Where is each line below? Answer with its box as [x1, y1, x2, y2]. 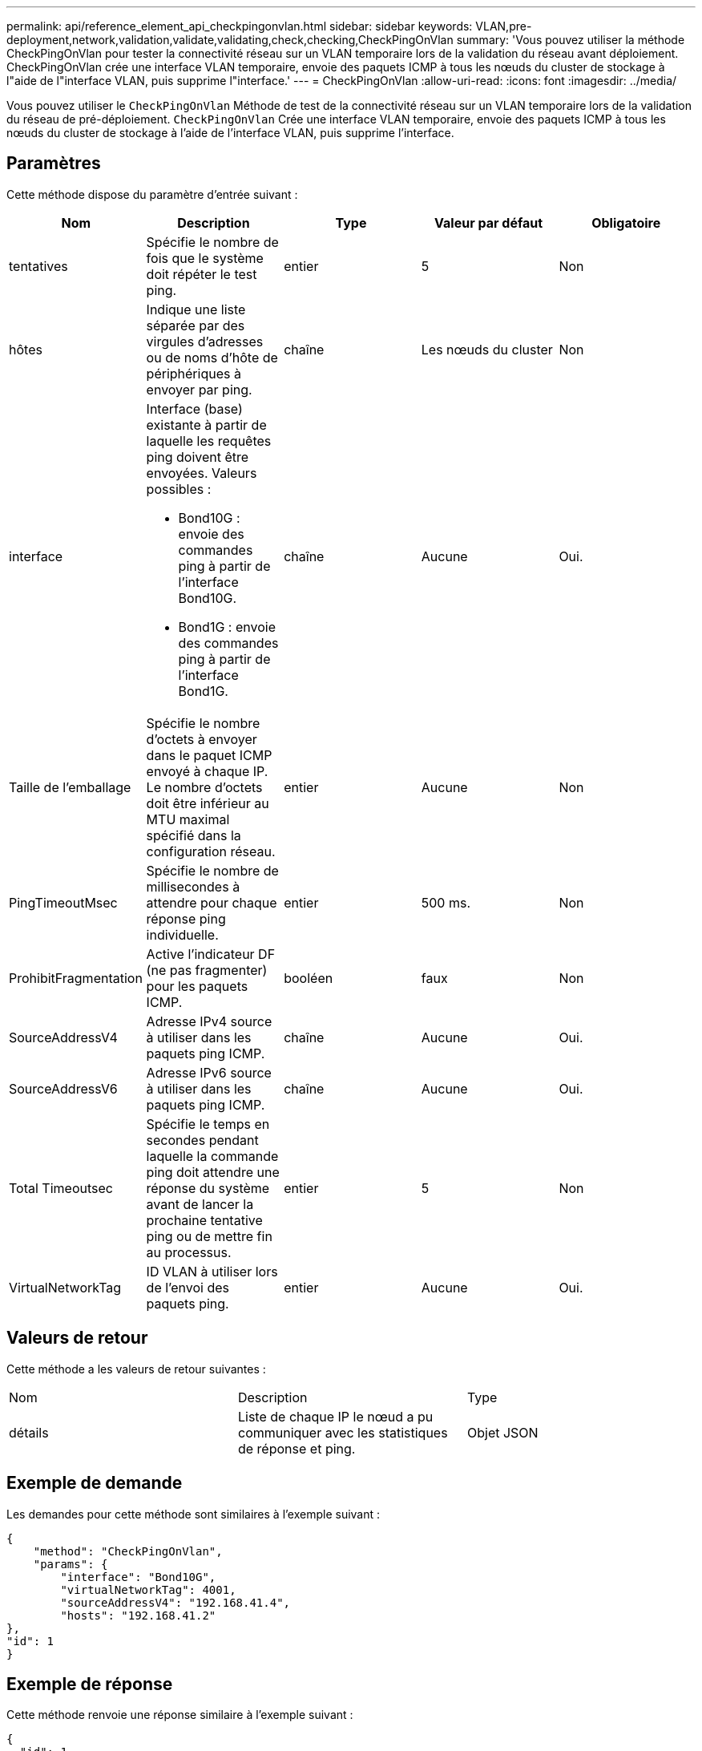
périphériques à [146, 365, 241, 382]
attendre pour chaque [146, 894, 277, 911]
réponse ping [146, 910, 226, 927]
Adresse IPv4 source [146, 1013, 272, 1029]
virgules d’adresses [146, 333, 264, 350]
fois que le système [146, 249, 264, 266]
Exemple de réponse [6, 1673, 173, 1694]
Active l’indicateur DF [146, 945, 276, 962]
